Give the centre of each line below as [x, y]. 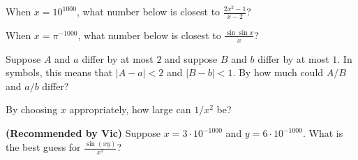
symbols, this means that [59, 72]
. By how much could [278, 72]
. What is [323, 133]
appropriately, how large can [130, 109]
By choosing [32, 109]
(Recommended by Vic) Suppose [83, 133]
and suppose [191, 58]
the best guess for [43, 147]
